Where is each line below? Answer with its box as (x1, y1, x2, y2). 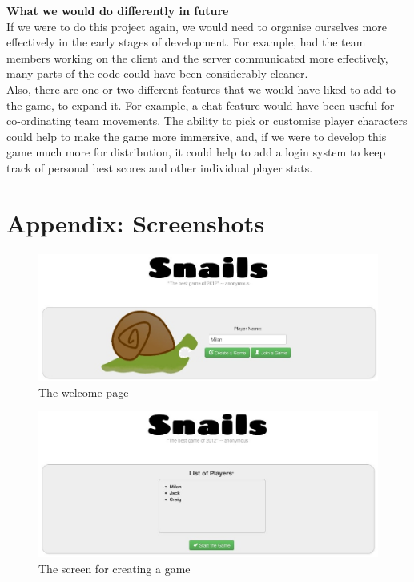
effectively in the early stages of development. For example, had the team (6, 34, 366, 51)
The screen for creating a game (38, 560, 191, 576)
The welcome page (38, 383, 129, 400)
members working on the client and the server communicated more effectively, (6, 49, 388, 66)
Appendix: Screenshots (6, 206, 264, 239)
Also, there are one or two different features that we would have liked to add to (6, 80, 396, 97)
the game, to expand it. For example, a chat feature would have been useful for (6, 96, 395, 113)
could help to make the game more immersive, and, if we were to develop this (6, 127, 387, 144)
